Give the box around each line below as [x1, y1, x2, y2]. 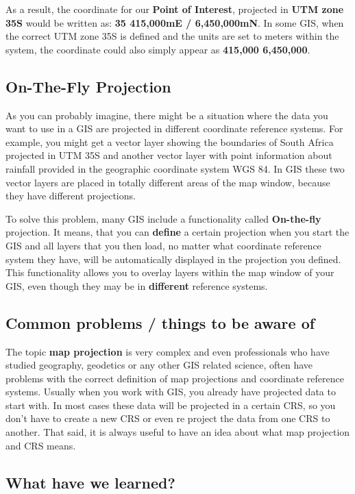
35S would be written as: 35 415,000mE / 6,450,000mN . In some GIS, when [5, 15, 344, 29]
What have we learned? [5, 471, 175, 493]
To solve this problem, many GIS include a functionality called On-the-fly [5, 211, 321, 225]
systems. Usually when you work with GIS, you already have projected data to [5, 384, 336, 399]
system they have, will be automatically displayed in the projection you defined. [5, 251, 341, 266]
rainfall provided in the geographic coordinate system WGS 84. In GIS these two [5, 161, 345, 175]
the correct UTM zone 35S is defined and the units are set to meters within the [5, 29, 339, 43]
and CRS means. [5, 438, 76, 452]
